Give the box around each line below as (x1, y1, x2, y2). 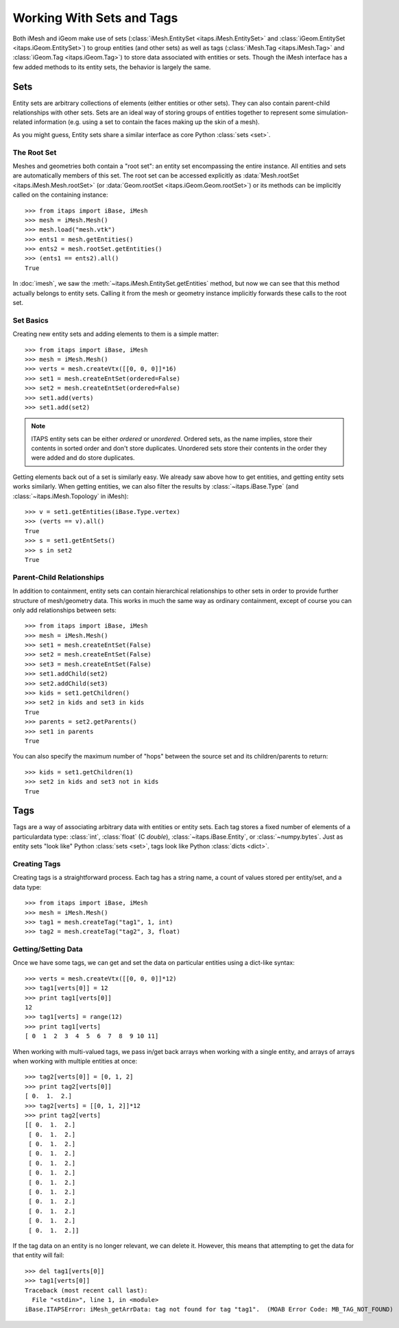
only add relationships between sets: (12, 606, 117, 614)
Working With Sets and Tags (12, 10, 178, 25)
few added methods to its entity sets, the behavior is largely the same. (12, 62, 211, 71)
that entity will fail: (12, 1251, 64, 1259)
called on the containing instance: (12, 190, 109, 199)
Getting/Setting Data (12, 944, 84, 954)
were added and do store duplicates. (31, 454, 135, 462)
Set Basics (12, 315, 49, 325)
